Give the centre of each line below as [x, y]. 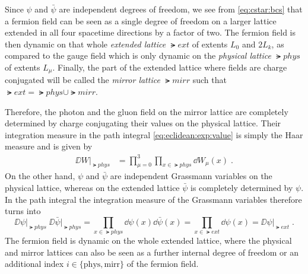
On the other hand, [40, 176]
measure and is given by [49, 146]
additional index [34, 264]
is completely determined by [242, 187]
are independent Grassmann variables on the [191, 176]
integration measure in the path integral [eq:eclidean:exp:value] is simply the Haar [154, 134]
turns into [23, 211]
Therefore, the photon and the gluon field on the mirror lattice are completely [147, 111]
